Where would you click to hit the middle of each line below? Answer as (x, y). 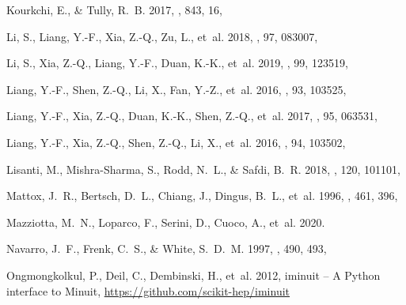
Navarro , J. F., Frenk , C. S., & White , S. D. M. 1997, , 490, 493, (167, 249)
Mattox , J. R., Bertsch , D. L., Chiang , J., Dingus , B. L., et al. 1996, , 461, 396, (202, 196)
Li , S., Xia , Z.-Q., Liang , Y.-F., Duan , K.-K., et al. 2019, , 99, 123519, (177, 63)
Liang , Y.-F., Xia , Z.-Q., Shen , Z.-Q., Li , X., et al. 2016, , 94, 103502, (176, 142)
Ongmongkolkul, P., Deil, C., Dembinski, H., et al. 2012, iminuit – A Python (194, 275)
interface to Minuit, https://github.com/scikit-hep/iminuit (148, 290)
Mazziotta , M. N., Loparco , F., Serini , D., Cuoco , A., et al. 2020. (166, 222)
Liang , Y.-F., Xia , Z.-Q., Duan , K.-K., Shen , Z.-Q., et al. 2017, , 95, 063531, (192, 116)
